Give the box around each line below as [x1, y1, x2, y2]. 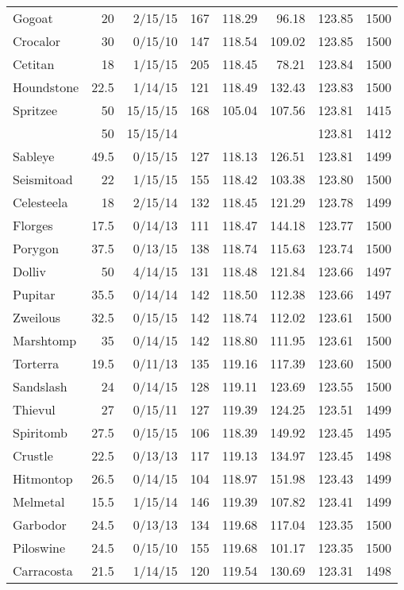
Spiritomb [13, 423, 67, 442]
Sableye [13, 147, 55, 165]
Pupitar [13, 285, 56, 303]
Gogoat [13, 9, 53, 27]
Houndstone [13, 78, 79, 96]
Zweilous [13, 308, 61, 326]
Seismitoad [13, 170, 73, 188]
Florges [13, 216, 53, 234]
